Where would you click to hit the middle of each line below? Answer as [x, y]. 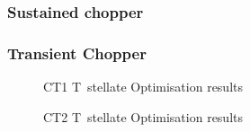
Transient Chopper [77, 53]
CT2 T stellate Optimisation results [143, 116]
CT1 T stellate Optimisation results [143, 87]
